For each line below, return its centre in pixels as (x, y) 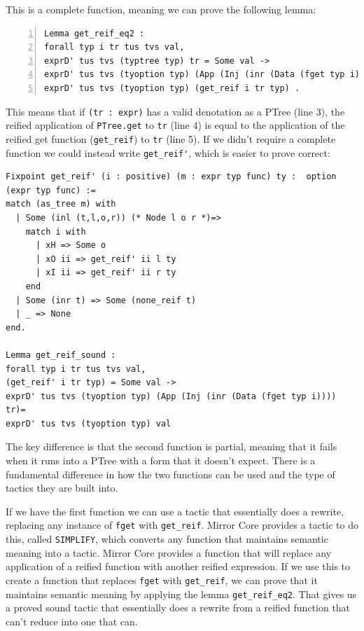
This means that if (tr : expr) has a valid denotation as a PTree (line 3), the (175, 111)
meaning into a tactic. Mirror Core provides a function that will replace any (169, 552)
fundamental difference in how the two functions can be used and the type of (170, 474)
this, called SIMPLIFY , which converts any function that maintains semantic (167, 539)
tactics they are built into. (62, 488)
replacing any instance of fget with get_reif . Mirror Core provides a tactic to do (182, 525)
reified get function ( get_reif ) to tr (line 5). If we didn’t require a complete (171, 138)
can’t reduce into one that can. (72, 621)
